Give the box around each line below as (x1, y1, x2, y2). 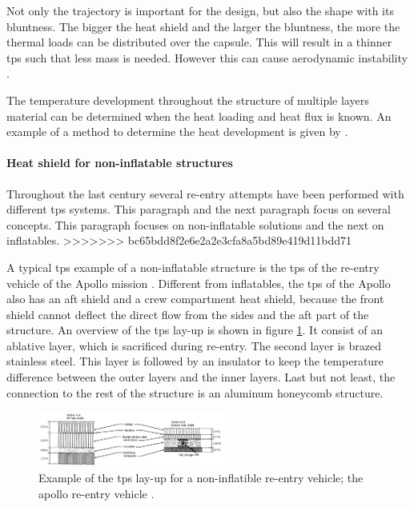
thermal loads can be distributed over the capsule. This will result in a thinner (6, 34, 392, 50)
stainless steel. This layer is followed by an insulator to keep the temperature (6, 353, 384, 369)
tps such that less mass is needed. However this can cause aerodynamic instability (6, 49, 408, 66)
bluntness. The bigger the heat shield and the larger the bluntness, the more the (6, 18, 400, 34)
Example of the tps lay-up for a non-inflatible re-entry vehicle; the (38, 469, 364, 485)
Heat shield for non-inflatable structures (6, 154, 233, 171)
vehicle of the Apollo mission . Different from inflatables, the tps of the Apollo (6, 274, 391, 291)
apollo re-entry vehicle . (38, 485, 155, 501)
